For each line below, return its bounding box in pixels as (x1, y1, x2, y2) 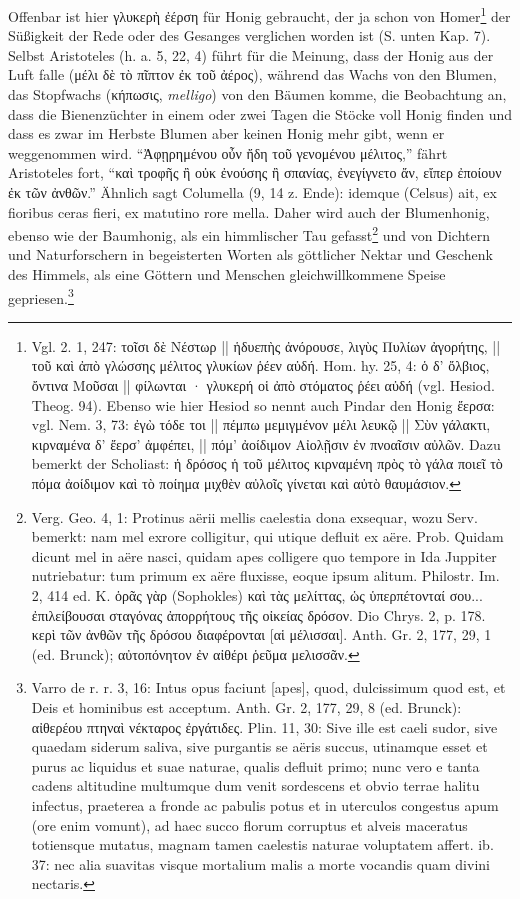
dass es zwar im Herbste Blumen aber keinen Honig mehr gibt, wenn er (8, 123, 445, 144)
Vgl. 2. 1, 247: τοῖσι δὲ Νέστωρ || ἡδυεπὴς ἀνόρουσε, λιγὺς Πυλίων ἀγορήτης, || (31, 335, 501, 356)
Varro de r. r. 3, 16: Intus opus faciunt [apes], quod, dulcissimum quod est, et (31, 677, 506, 698)
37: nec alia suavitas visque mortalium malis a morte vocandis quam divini (31, 853, 490, 874)
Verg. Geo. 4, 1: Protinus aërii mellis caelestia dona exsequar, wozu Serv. (31, 506, 478, 527)
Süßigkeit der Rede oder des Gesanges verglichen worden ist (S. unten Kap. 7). (8, 25, 491, 46)
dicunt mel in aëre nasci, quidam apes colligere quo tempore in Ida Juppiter (31, 545, 497, 566)
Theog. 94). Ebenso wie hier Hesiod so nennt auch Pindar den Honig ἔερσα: (31, 394, 495, 415)
